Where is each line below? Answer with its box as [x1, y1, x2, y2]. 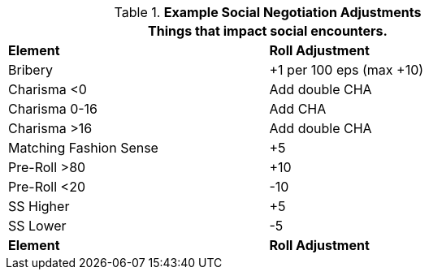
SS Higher [8, 198, 70, 214]
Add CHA [269, 101, 327, 117]
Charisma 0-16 [8, 101, 98, 117]
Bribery [8, 62, 53, 78]
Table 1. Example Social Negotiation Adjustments [114, 4, 422, 20]
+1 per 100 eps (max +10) [269, 62, 424, 78]
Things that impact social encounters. [148, 23, 388, 39]
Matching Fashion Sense [8, 140, 158, 156]
